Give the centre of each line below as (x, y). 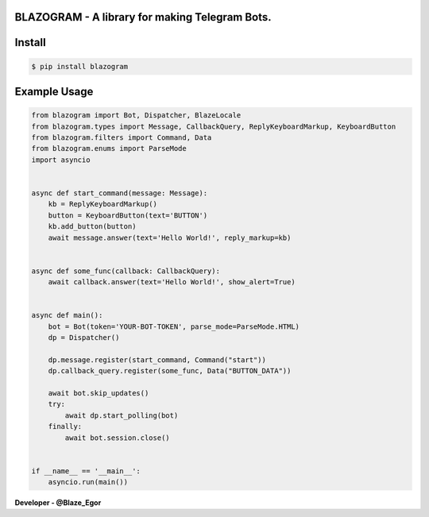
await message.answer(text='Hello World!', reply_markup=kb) (170, 237)
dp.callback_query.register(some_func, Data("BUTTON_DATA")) (170, 371)
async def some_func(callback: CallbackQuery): (126, 271)
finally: (65, 426)
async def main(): (67, 315)
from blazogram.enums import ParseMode (109, 149)
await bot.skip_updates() (99, 393)
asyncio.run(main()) (88, 482)
